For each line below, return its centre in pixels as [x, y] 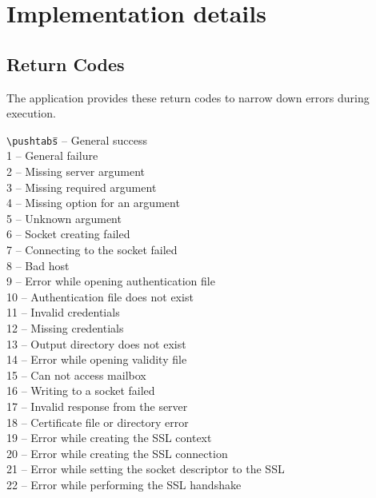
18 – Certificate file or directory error [98, 422]
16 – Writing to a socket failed [81, 390]
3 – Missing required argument [82, 187]
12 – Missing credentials [65, 327]
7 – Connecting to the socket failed [92, 249]
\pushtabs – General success [77, 139]
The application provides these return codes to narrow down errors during [188, 97]
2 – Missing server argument [76, 171]
